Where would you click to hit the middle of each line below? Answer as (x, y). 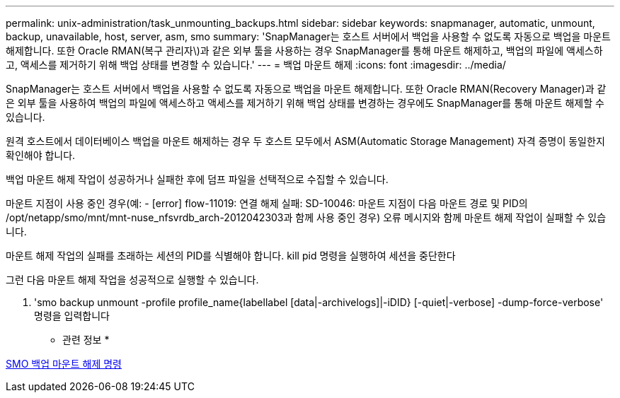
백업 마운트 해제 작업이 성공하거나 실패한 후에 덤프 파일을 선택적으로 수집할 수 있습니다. (197, 179)
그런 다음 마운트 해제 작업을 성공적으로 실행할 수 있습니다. (132, 280)
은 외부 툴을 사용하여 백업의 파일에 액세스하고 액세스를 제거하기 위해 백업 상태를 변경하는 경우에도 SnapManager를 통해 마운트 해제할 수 (305, 103)
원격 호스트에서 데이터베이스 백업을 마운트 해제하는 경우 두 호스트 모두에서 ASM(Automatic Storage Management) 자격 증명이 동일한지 (305, 141)
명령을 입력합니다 (72, 316)
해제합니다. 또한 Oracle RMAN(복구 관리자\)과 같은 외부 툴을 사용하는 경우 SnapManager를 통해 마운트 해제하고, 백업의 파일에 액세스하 (304, 51)
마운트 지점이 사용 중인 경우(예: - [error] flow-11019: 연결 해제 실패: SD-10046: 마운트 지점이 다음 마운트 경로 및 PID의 (267, 203)
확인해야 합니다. (41, 155)
